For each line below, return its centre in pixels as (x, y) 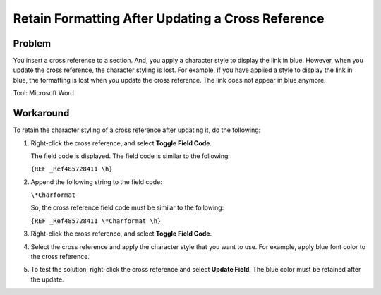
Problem (32, 43)
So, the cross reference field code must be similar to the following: (127, 207)
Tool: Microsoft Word (43, 93)
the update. (47, 279)
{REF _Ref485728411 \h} (72, 169)
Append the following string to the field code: (96, 182)
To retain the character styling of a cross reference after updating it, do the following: (137, 130)
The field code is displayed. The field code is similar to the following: (131, 156)
